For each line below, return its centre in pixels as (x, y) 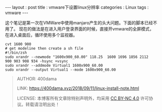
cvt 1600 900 (18, 44)
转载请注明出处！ (42, 104)
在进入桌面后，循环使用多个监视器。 (41, 35)
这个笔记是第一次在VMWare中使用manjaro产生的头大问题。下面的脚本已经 (79, 23)
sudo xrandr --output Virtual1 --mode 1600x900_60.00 (61, 70)
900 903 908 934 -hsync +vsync (37, 61)
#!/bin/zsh (16, 53)
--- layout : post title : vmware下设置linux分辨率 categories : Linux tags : (77, 7)
